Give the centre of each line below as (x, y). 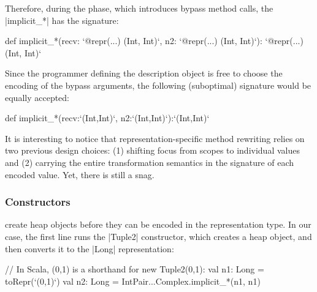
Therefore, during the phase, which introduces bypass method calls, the (139, 8)
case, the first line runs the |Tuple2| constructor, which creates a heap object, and (158, 236)
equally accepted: (37, 97)
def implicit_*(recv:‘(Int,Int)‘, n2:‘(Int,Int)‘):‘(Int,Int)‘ (107, 118)
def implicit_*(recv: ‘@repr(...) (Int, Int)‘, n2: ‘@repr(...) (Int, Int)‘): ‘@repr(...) (154, 41)
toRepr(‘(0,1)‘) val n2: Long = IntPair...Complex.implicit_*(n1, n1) (133, 281)
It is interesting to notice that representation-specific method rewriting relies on (155, 138)
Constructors (38, 202)
